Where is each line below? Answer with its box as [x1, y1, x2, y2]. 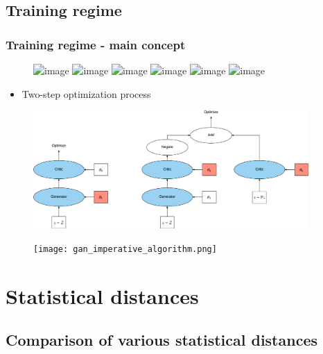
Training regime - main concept [6, 35, 186, 53]
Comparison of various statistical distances [6, 329, 317, 351]
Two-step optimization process [21, 86, 151, 101]
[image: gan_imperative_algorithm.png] [33, 244, 217, 254]
